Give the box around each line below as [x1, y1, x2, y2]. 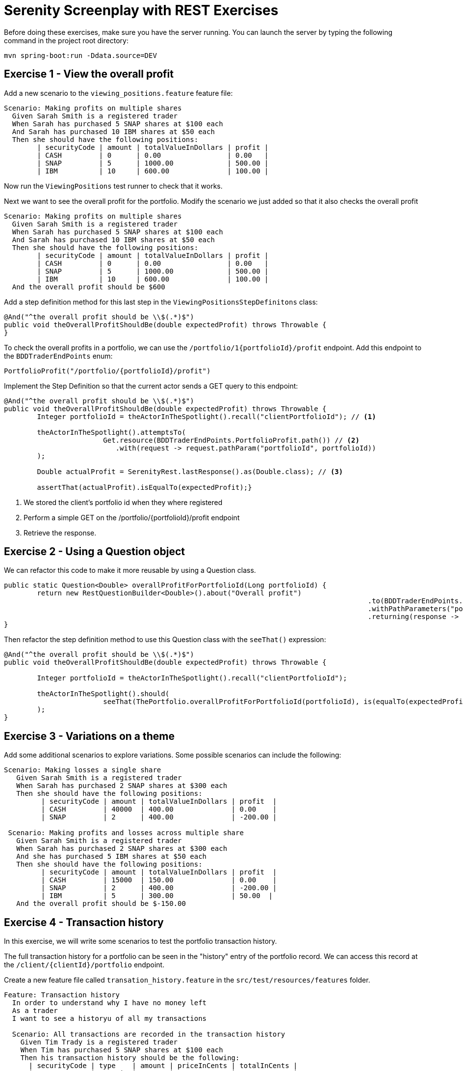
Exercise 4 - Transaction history [4, 916, 164, 929]
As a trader [12, 1007, 58, 1015]
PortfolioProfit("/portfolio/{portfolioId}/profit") [4, 366, 211, 375]
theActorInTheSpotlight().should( [37, 690, 170, 698]
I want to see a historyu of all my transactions [12, 1015, 207, 1023]
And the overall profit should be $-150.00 [16, 900, 186, 908]
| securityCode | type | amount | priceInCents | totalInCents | [28, 1062, 298, 1070]
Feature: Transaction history [4, 991, 120, 999]
